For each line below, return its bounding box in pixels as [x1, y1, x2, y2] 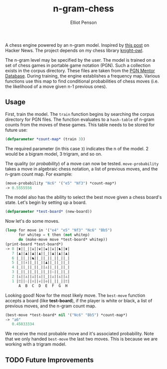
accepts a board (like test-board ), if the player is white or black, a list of [5, 297, 153, 303]
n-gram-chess [53, 3, 114, 14]
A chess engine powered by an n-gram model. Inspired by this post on [5, 42, 150, 48]
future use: [5, 127, 28, 133]
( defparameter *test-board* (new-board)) [5, 209, 92, 214]
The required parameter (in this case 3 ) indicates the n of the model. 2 [5, 145, 149, 152]
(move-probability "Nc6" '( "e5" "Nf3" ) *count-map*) [5, 181, 117, 185]
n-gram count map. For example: [5, 171, 73, 177]
